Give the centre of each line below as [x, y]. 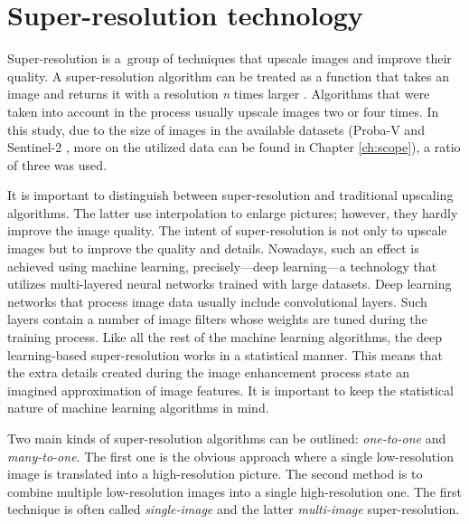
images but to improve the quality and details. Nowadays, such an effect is [213, 248]
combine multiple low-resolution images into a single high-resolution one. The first [234, 491]
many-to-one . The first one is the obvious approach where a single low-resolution [230, 456]
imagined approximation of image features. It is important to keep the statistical [230, 390]
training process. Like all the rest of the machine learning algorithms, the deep [225, 337]
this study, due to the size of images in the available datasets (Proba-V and [216, 129]
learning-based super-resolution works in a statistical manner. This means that [225, 354]
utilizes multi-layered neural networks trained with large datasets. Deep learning [230, 284]
